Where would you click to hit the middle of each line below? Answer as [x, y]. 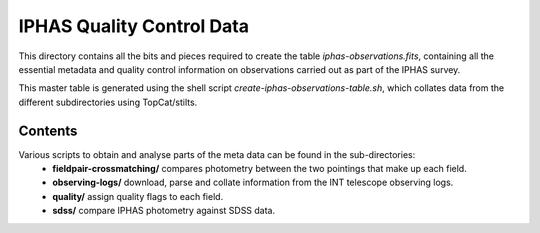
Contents [48, 130]
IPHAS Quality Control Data [134, 26]
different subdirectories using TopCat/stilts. [108, 102]
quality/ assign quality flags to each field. [138, 196]
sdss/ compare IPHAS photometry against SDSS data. [164, 211]
